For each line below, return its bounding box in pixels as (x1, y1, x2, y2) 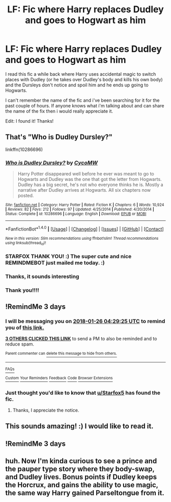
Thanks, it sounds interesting (5, 272, 79, 280)
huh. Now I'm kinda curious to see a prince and (5, 457, 157, 466)
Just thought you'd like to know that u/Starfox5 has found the (5, 389, 161, 396)
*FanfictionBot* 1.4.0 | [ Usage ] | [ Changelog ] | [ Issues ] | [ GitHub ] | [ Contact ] (5, 225, 164, 232)
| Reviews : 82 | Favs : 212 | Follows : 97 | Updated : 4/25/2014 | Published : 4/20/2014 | (5, 207, 154, 212)
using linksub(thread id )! (5, 240, 46, 246)
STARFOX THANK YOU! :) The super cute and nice (5, 253, 132, 260)
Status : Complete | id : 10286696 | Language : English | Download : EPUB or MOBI (5, 211, 147, 217)
